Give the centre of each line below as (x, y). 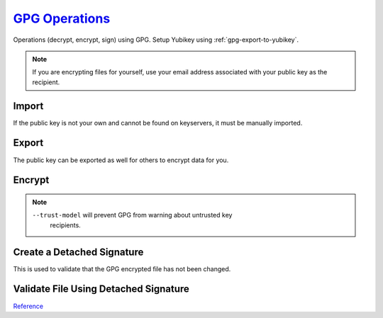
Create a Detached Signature (78, 252)
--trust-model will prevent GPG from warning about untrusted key (132, 215)
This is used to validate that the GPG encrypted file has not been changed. (122, 268)
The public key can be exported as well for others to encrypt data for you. (121, 160)
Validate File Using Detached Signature (101, 289)
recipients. (65, 225)
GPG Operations (62, 18)
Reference (28, 306)
